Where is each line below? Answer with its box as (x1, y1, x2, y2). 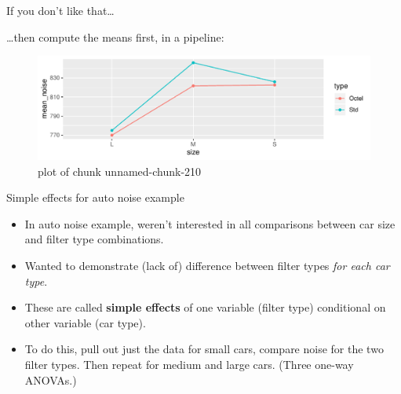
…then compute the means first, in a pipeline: (6, 28, 224, 45)
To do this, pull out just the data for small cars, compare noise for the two (24, 341, 384, 357)
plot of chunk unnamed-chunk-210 (38, 162, 202, 179)
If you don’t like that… (6, 2, 115, 18)
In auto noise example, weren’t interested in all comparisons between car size (24, 215, 396, 232)
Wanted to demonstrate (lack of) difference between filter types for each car (24, 257, 390, 274)
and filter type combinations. (24, 231, 164, 247)
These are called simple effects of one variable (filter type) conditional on (24, 299, 386, 316)
